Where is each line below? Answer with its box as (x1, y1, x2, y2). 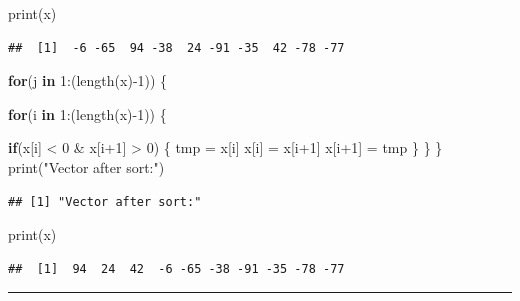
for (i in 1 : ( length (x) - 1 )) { (8, 103, 167, 124)
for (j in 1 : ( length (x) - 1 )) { (8, 70, 168, 91)
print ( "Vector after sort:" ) (8, 156, 165, 177)
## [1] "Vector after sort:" (8, 194, 202, 209)
